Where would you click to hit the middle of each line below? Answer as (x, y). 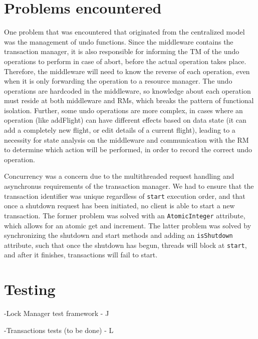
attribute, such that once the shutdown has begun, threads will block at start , (125, 245)
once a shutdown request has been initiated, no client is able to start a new (119, 206)
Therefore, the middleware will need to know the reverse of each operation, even (127, 71)
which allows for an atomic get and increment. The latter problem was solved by (128, 225)
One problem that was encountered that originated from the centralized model (124, 32)
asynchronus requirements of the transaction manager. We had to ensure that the (129, 186)
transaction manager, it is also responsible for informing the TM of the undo (122, 51)
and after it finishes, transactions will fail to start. (81, 255)
